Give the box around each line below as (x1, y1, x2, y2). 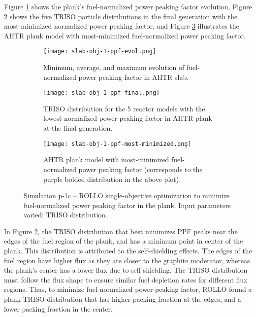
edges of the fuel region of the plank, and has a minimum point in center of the (4, 236, 243, 246)
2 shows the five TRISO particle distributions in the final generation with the (4, 11, 238, 21)
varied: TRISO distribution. (24, 210, 107, 220)
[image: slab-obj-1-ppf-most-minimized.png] (43, 140, 192, 147)
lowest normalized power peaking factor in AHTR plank (43, 113, 212, 123)
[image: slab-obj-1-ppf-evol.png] (43, 48, 157, 55)
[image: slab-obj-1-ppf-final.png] (43, 89, 160, 97)
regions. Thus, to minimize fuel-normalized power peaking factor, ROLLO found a (4, 284, 252, 294)
